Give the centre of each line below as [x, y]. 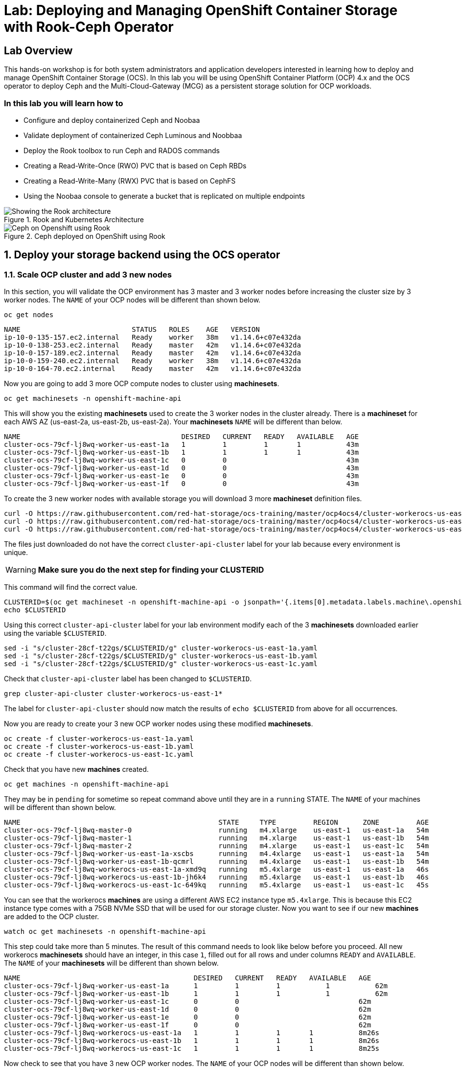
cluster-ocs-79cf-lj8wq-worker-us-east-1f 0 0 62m [188, 1025]
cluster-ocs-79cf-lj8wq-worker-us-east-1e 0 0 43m [181, 476]
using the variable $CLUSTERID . [55, 633]
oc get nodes [29, 315]
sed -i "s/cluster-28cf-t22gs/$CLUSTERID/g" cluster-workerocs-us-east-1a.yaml [161, 648]
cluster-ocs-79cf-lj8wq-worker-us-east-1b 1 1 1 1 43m [181, 452]
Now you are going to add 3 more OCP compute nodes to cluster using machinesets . [142, 384]
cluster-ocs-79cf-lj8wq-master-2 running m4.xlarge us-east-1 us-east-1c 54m [217, 846]
